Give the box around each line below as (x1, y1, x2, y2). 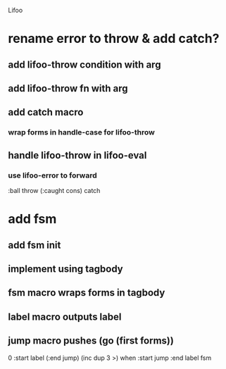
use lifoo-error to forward (8, 170, 97, 180)
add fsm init (8, 239, 61, 251)
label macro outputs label (8, 311, 122, 323)
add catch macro (8, 106, 84, 118)
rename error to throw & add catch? (8, 31, 220, 46)
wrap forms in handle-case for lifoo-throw (8, 127, 156, 137)
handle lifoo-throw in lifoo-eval (8, 149, 147, 161)
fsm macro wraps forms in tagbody (8, 287, 165, 299)
